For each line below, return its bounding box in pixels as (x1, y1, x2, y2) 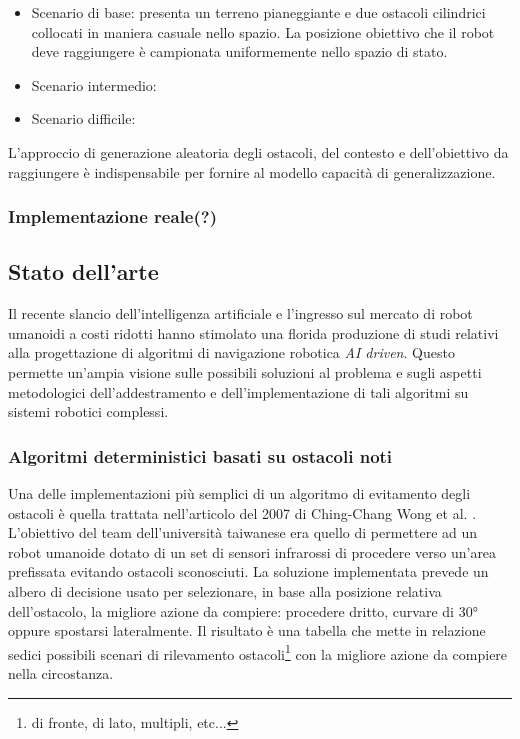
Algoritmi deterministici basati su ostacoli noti (8, 443, 393, 468)
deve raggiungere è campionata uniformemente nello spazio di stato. (31, 41, 448, 62)
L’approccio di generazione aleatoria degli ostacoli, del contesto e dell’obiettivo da (8, 141, 509, 162)
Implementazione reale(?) (8, 204, 217, 229)
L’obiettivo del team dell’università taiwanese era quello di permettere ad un (8, 522, 478, 543)
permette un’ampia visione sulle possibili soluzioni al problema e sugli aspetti (8, 361, 482, 382)
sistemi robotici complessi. (8, 401, 169, 422)
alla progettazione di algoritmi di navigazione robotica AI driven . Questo (8, 342, 455, 363)
